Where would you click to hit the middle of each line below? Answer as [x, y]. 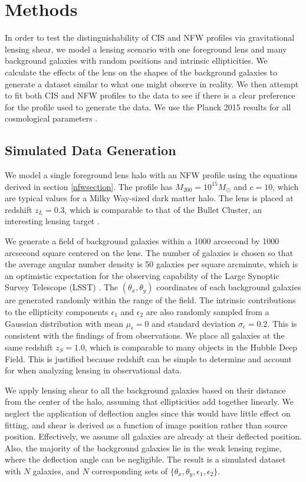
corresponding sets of [130, 470]
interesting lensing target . [52, 221]
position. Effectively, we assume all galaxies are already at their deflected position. [153, 436]
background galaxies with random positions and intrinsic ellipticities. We [136, 60]
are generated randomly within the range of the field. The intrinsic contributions [150, 300]
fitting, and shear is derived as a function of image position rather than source [146, 424]
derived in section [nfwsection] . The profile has [89, 186]
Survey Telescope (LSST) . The [62, 287]
